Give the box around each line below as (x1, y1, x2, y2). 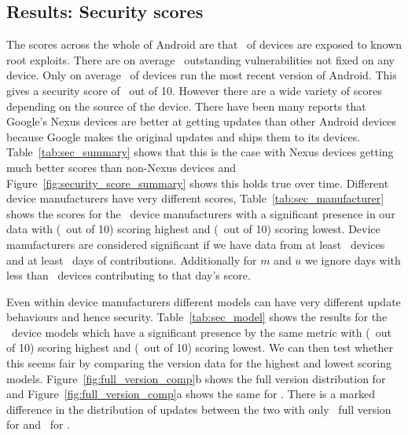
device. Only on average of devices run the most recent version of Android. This (6, 67, 397, 83)
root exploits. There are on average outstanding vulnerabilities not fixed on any (6, 51, 395, 68)
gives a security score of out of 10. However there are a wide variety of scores (6, 82, 382, 98)
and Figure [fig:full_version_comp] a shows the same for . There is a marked (6, 386, 376, 402)
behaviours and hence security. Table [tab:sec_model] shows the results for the (6, 309, 388, 325)
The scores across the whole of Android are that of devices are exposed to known (6, 36, 402, 53)
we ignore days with (305, 251, 401, 268)
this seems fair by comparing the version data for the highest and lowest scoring (6, 355, 391, 371)
